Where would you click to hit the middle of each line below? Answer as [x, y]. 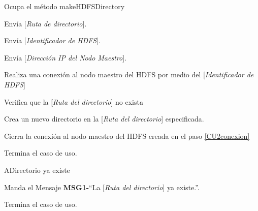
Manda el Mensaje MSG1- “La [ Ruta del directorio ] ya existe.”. [102, 187]
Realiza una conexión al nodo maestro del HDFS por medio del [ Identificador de [129, 74]
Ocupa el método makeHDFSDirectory [64, 6]
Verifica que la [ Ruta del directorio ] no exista [74, 101]
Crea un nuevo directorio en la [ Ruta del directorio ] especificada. [104, 119]
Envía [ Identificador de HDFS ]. [52, 40]
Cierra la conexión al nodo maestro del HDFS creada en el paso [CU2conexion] [127, 135]
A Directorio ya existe [37, 170]
